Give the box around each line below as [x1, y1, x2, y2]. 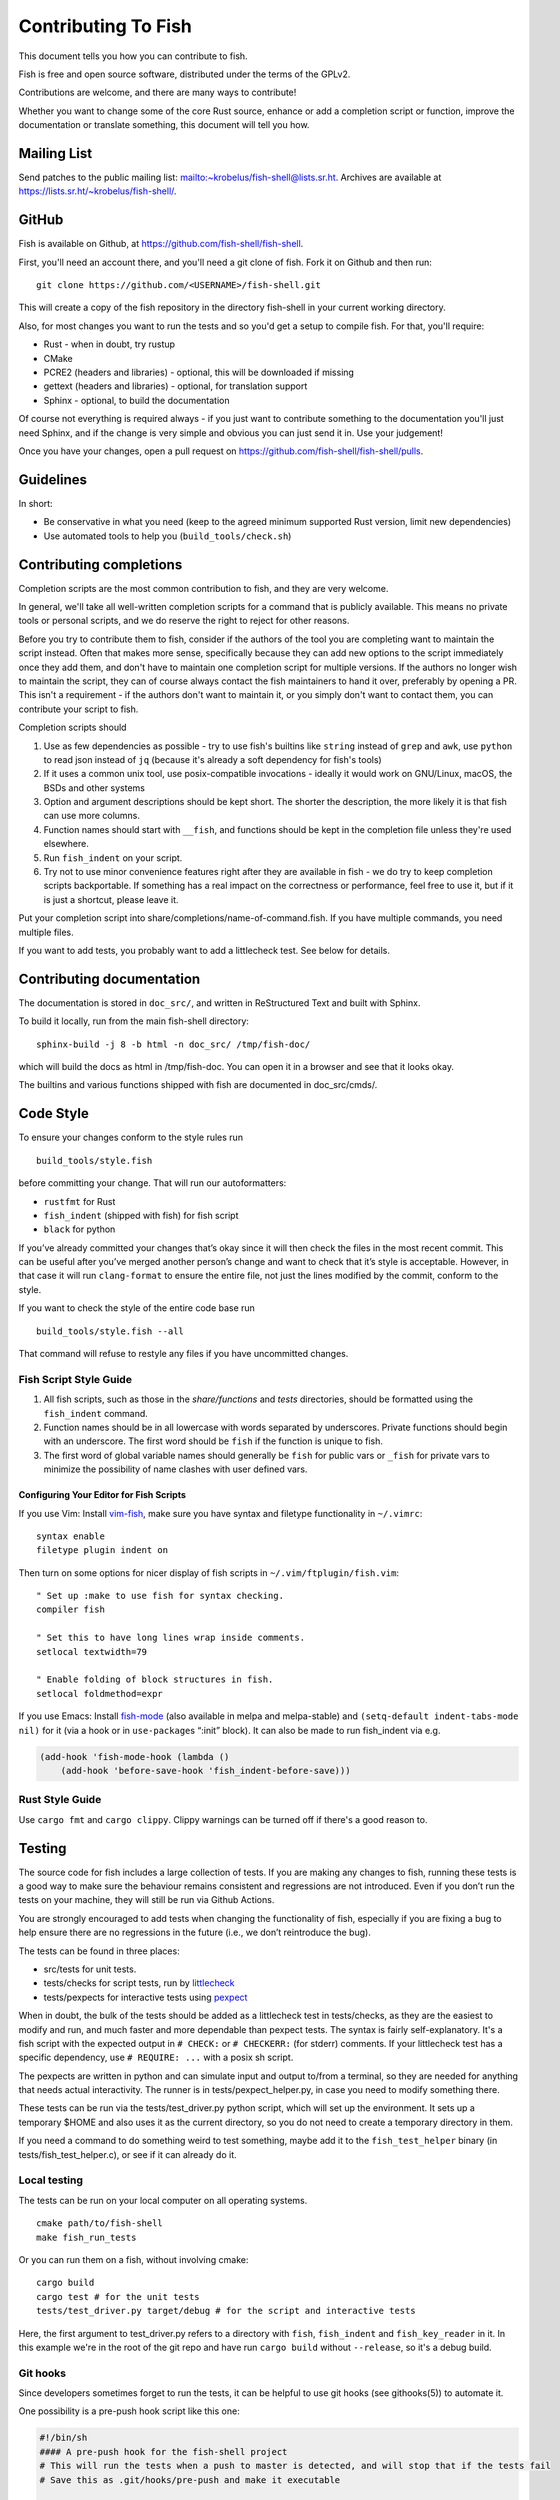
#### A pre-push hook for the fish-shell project [39, 2446, 288, 2457]
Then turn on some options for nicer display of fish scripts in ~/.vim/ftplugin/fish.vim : [18, 1566, 400, 1579]
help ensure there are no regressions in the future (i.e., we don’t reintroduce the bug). [18, 1926, 372, 1939]
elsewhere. [43, 838, 89, 850]
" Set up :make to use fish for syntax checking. [36, 1590, 285, 1602]
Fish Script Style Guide [18, 1372, 132, 1386]
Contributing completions [18, 556, 183, 573]
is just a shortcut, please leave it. [43, 893, 179, 905]
